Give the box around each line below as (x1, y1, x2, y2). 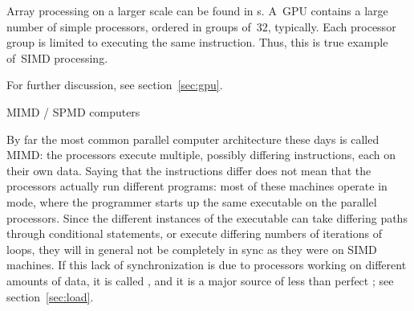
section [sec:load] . (6, 288, 94, 305)
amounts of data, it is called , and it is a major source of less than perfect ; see (6, 272, 394, 288)
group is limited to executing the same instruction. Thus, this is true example (6, 34, 388, 51)
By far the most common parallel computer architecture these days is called (6, 130, 379, 147)
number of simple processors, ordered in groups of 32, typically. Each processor (6, 18, 396, 35)
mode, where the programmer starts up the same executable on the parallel (6, 193, 377, 210)
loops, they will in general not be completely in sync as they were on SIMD (6, 240, 377, 257)
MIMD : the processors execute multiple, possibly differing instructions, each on (6, 146, 396, 163)
